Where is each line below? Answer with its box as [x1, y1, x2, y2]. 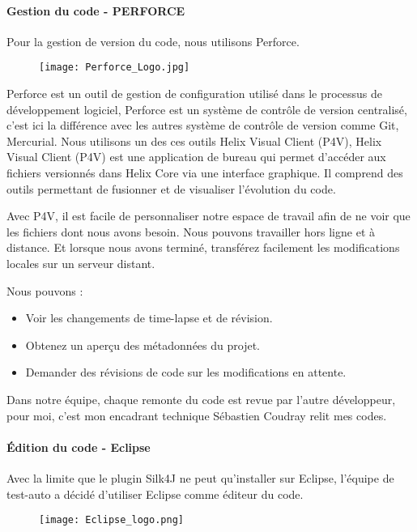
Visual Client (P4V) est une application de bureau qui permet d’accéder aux [6, 148, 386, 165]
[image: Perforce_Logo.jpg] [39, 62, 190, 74]
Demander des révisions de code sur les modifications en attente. [25, 364, 347, 381]
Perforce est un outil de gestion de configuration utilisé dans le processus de [6, 85, 383, 102]
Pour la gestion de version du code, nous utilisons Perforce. [6, 32, 300, 49]
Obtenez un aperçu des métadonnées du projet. [25, 336, 260, 353]
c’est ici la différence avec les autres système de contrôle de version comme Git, [6, 117, 399, 134]
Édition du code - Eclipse [6, 438, 151, 455]
